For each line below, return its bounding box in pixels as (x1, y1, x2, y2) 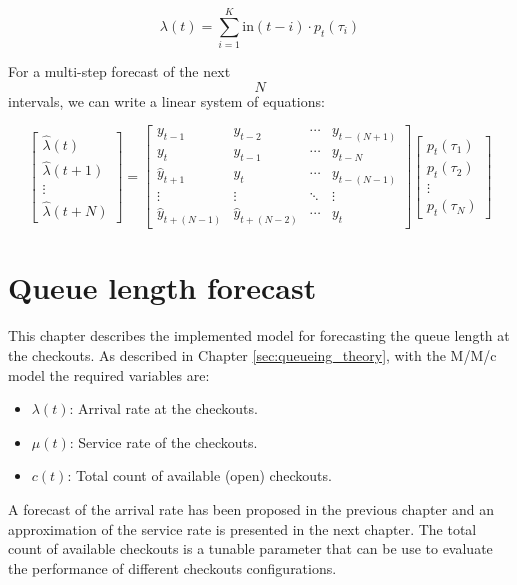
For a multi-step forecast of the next (8, 61, 231, 82)
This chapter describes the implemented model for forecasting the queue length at (8, 325, 510, 346)
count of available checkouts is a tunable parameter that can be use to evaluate (8, 538, 493, 559)
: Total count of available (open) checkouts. (67, 465, 332, 486)
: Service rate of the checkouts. (69, 431, 258, 452)
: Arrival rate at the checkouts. (69, 398, 258, 419)
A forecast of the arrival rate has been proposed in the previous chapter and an (8, 498, 494, 519)
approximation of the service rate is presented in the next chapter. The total (8, 518, 477, 539)
